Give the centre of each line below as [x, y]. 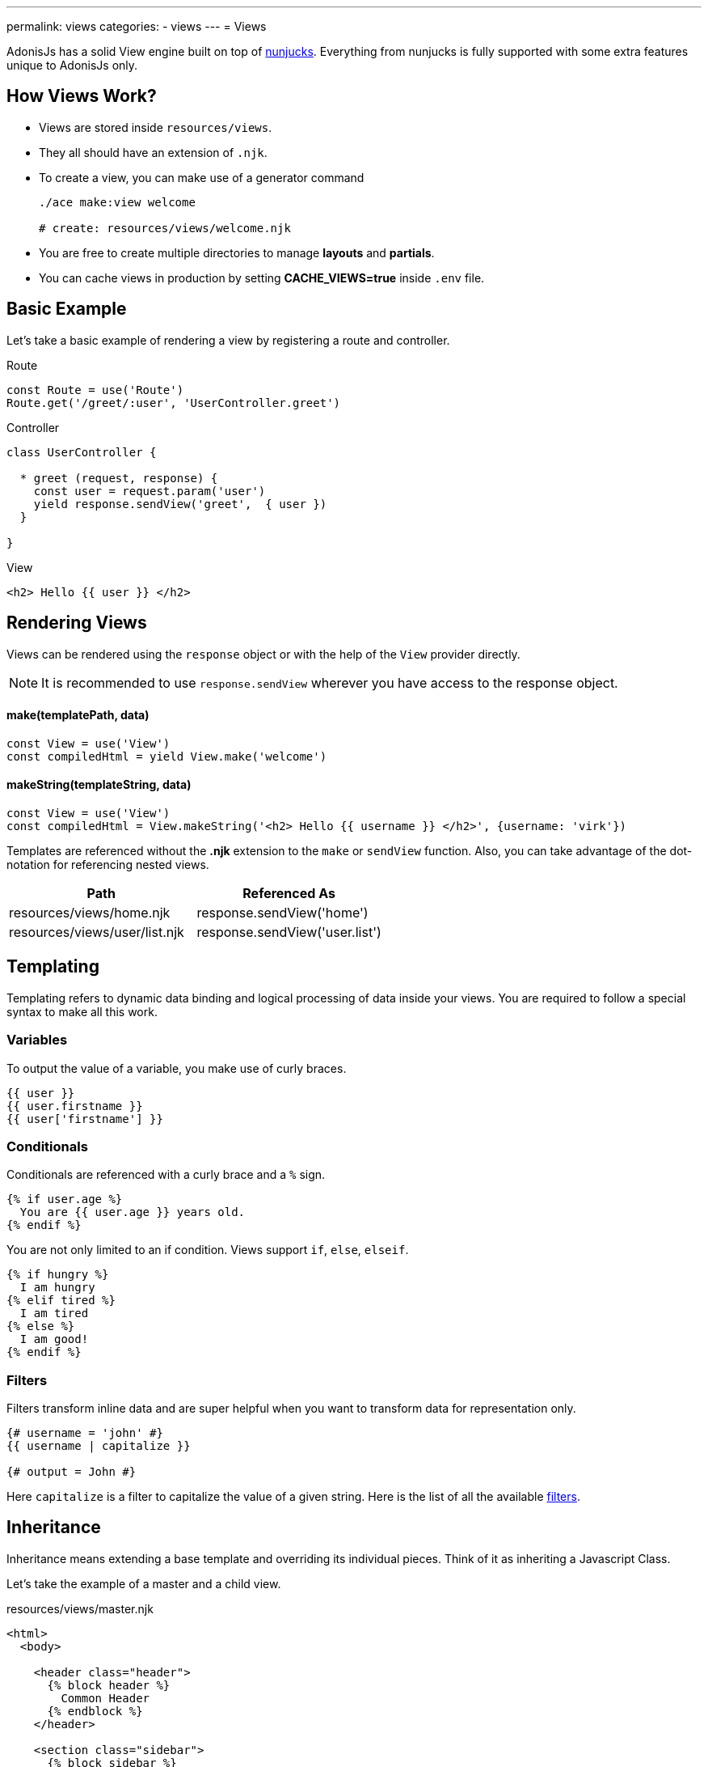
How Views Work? [82, 96]
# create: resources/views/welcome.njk [165, 228]
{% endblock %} [95, 1711]
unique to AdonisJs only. [72, 65]
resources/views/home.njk [90, 912]
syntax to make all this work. [82, 1011]
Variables [37, 1040]
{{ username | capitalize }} [99, 1446]
